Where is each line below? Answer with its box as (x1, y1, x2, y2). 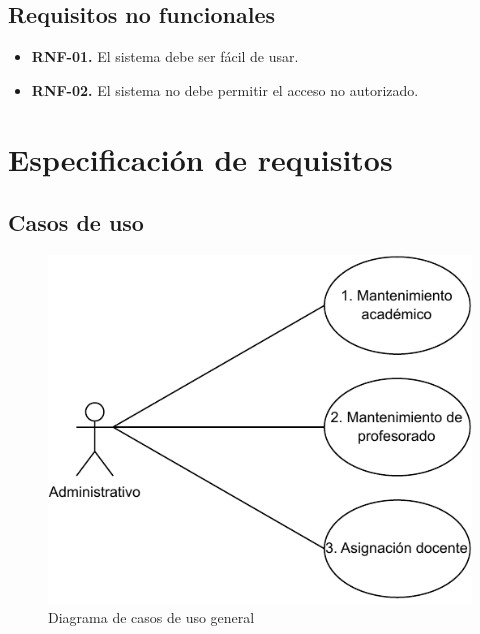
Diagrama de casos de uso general (48, 607, 255, 628)
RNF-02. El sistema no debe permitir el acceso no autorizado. (31, 79, 419, 100)
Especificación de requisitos (8, 138, 393, 179)
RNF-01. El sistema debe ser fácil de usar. (31, 46, 299, 67)
